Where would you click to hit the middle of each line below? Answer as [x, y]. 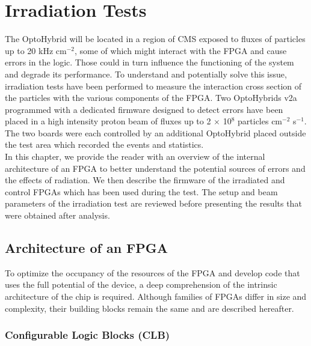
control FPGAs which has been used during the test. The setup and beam [141, 191]
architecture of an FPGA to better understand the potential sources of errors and [155, 168]
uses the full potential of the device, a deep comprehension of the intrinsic [141, 284]
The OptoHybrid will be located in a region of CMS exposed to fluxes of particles [155, 39]
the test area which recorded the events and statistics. [104, 144]
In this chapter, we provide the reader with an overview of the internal [135, 156]
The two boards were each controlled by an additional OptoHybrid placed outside [155, 132]
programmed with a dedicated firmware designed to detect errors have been [144, 109]
